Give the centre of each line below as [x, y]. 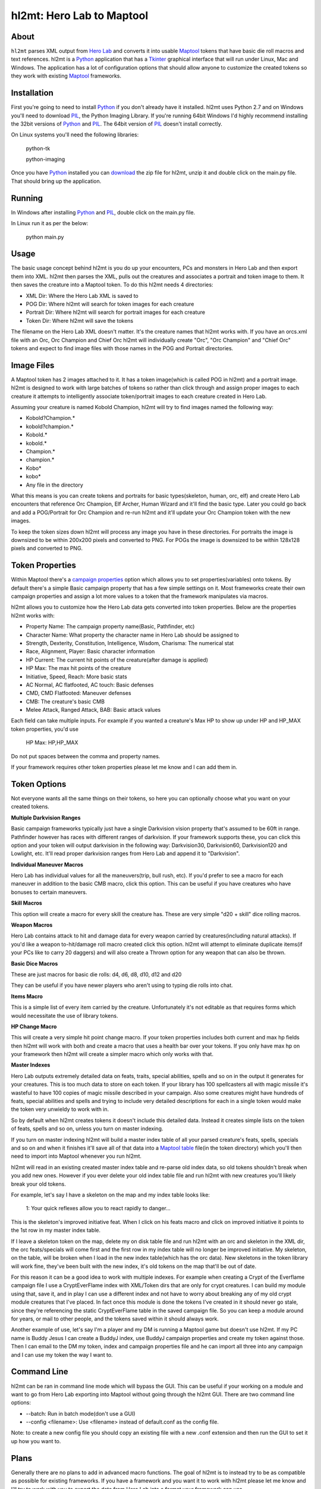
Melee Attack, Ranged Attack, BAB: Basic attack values [93, 710]
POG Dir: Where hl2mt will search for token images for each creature [110, 304]
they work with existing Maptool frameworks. [66, 76]
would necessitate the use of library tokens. [64, 1015]
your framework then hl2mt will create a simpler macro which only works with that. [112, 1054]
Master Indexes [31, 1065]
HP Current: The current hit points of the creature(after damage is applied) [117, 660]
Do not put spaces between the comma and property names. [86, 756]
